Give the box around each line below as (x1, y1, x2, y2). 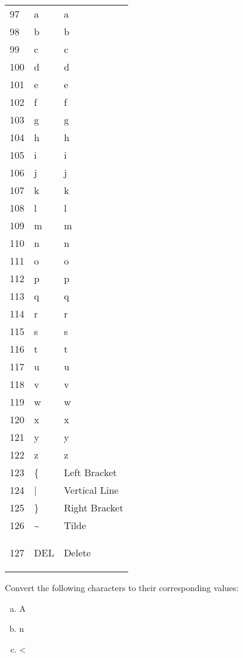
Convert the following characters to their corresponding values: (5, 581, 239, 594)
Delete (64, 545, 91, 559)
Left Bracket (64, 465, 117, 479)
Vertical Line (64, 483, 119, 497)
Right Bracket (64, 500, 123, 514)
